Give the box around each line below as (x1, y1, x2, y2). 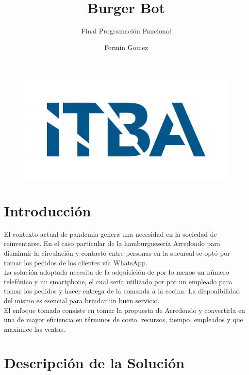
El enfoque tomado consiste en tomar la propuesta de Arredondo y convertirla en (4, 305, 245, 315)
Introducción (4, 200, 91, 220)
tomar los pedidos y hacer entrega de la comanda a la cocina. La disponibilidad (4, 286, 240, 296)
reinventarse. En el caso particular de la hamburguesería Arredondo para (4, 238, 220, 248)
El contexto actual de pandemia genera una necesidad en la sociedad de (4, 228, 217, 239)
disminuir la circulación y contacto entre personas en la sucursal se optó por (4, 248, 230, 258)
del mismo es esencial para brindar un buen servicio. (4, 295, 160, 306)
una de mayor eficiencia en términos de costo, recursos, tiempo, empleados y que (4, 314, 243, 325)
